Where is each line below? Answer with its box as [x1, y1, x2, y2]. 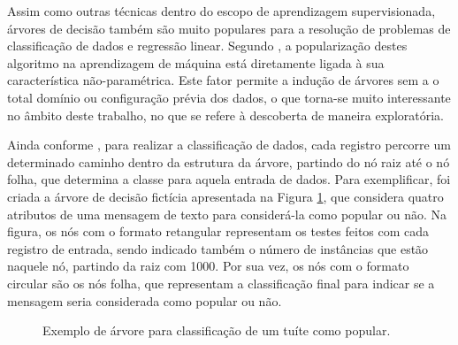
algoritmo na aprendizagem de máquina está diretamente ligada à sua [7, 53, 385, 72]
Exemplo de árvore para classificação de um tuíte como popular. [42, 321, 391, 340]
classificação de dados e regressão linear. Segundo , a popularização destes [7, 36, 408, 55]
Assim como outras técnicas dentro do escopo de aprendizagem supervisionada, [7, 2, 436, 19]
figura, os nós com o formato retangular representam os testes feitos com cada [7, 222, 430, 241]
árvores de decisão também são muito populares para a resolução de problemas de [7, 19, 451, 37]
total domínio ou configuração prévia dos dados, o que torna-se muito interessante [7, 88, 451, 106]
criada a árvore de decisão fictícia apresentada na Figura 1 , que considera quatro [7, 187, 444, 205]
